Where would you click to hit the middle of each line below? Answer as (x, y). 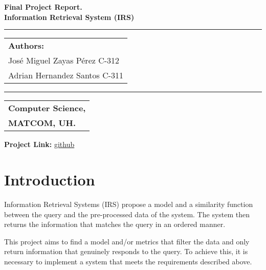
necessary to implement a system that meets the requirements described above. (128, 261)
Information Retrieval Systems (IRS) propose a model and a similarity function (129, 204)
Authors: (26, 46)
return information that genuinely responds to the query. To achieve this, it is (126, 251)
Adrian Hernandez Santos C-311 (66, 75)
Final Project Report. (43, 7)
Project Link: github (39, 144)
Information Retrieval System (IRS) (69, 17)
